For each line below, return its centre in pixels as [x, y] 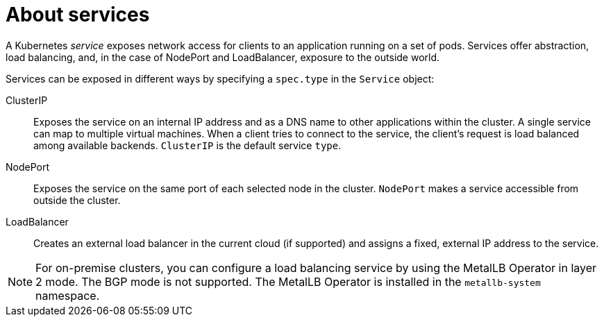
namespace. [68, 295]
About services [78, 15]
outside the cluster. [77, 200]
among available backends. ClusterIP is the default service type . [187, 145]
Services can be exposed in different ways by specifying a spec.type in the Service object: [220, 78]
